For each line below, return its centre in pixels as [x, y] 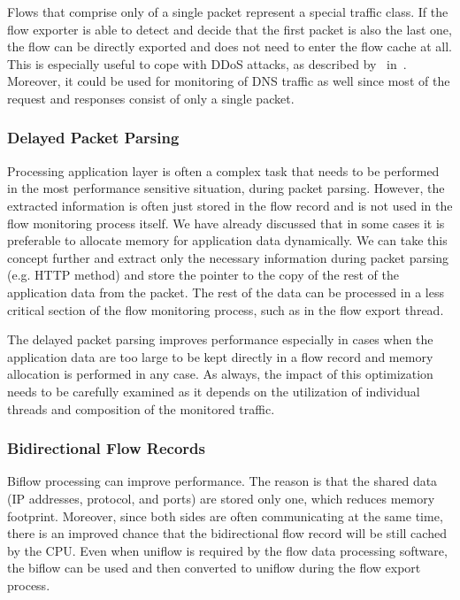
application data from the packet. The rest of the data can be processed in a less [226, 292]
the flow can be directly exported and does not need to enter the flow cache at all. [230, 46]
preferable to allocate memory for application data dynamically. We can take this [227, 240]
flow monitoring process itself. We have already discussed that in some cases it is [226, 223]
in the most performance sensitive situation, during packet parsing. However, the [226, 188]
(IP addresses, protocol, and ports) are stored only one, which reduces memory [221, 498]
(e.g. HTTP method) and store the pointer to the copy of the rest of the [203, 275]
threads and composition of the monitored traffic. [141, 408]
